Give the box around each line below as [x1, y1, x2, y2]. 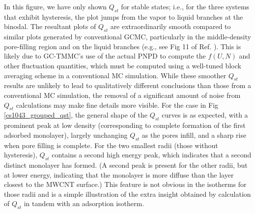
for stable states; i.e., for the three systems [121, 1, 250, 11]
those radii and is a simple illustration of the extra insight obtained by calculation [4, 188, 251, 199]
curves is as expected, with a [162, 110, 248, 120]
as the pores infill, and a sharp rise [142, 129, 247, 140]
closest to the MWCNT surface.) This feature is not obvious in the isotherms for [4, 179, 247, 189]
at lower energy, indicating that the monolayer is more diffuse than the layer [4, 169, 234, 180]
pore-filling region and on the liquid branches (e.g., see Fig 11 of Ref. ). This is [4, 41, 241, 51]
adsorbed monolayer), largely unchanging [4, 129, 128, 140]
